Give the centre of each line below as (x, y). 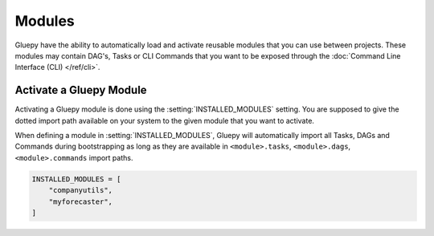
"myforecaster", (80, 201)
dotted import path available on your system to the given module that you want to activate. (165, 120)
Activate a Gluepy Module (81, 90)
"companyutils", (80, 190)
